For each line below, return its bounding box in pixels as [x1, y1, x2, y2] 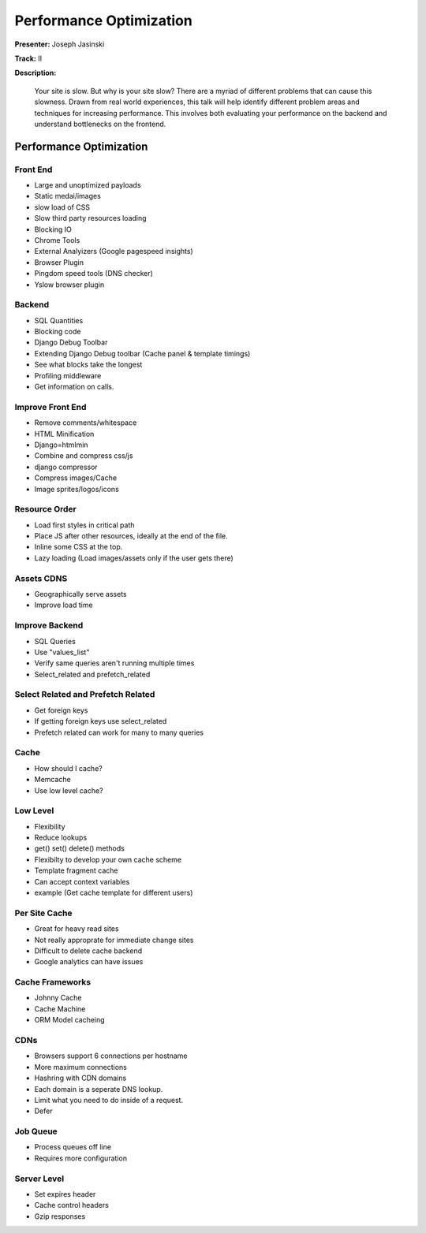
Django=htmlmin [34, 440, 88, 449]
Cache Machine [34, 1004, 86, 1013]
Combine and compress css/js [34, 451, 133, 460]
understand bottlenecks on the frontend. [34, 119, 166, 129]
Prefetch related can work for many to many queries [34, 728, 204, 737]
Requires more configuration [34, 1153, 128, 1163]
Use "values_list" [34, 647, 90, 657]
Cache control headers [34, 1201, 110, 1210]
